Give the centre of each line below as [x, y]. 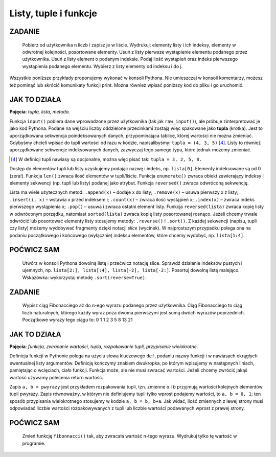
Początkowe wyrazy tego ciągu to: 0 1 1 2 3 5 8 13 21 [77, 320]
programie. [34, 443]
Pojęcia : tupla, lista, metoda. [40, 112]
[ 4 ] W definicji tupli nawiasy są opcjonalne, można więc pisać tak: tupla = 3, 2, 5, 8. [106, 159]
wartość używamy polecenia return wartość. [56, 377]
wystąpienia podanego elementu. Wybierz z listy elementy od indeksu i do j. [102, 66]
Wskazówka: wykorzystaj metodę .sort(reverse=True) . [84, 277]
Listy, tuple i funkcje [53, 13]
